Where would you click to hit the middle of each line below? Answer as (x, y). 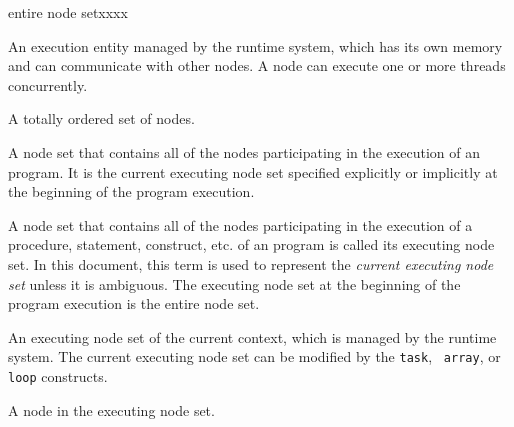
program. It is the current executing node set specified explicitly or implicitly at (253, 171)
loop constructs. (58, 375)
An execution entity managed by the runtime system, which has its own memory (255, 45)
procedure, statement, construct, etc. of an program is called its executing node (251, 244)
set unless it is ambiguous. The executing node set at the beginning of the (234, 283)
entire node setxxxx (68, 12)
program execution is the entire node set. (134, 303)
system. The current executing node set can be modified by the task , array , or (254, 356)
